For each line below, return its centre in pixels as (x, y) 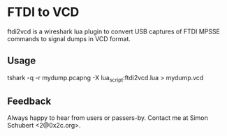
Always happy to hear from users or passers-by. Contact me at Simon (108, 118)
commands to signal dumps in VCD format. (69, 38)
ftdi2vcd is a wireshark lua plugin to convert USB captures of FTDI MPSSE (113, 31)
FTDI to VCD (43, 12)
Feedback (29, 101)
